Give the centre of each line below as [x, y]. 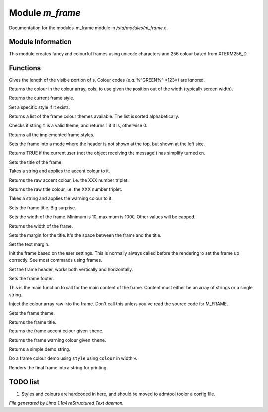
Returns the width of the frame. [41, 226]
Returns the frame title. [33, 322]
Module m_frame [45, 13]
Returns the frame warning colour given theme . [58, 340]
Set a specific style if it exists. [40, 107]
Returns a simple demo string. [40, 349]
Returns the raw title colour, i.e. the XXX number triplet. [66, 189]
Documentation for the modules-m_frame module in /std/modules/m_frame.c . [89, 28]
